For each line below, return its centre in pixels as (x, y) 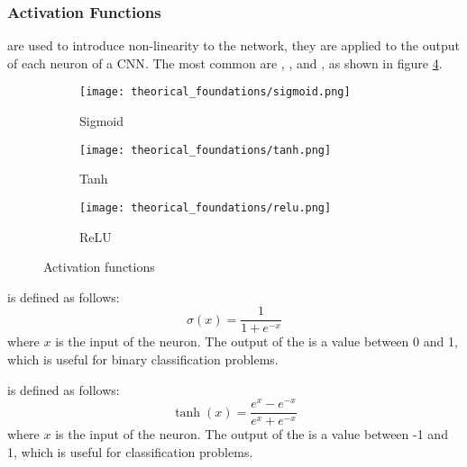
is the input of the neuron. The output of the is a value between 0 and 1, (256, 341)
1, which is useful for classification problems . (130, 451)
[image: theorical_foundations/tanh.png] (206, 150)
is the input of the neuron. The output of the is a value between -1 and (252, 434)
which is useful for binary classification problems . (143, 359)
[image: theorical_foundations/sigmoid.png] (215, 92)
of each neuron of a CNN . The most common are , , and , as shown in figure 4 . (225, 63)
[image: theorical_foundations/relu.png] (206, 207)
